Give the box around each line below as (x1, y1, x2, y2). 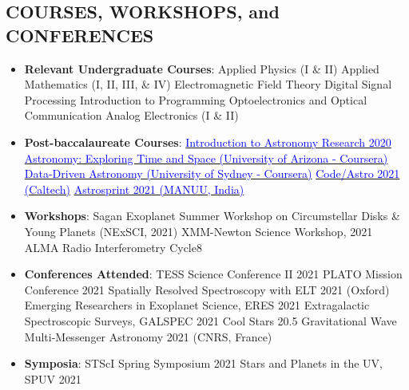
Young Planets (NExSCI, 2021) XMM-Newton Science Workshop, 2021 (24, 223, 373, 239)
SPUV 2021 (24, 370, 81, 387)
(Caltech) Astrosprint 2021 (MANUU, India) (24, 180, 244, 197)
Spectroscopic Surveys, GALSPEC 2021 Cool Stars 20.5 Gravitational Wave (24, 312, 397, 329)
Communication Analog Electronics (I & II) (24, 107, 239, 124)
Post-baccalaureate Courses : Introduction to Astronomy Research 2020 (24, 133, 391, 150)
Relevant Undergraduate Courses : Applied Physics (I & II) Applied (24, 60, 379, 77)
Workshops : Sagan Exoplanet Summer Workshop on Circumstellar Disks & (24, 207, 400, 224)
